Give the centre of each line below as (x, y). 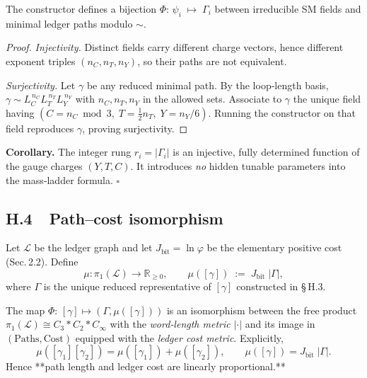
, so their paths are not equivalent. (212, 61)
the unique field (327, 99)
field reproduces (40, 128)
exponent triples (41, 61)
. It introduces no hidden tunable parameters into (238, 165)
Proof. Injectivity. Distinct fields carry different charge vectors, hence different (175, 47)
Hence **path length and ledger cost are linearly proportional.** (146, 366)
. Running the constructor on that (282, 112)
